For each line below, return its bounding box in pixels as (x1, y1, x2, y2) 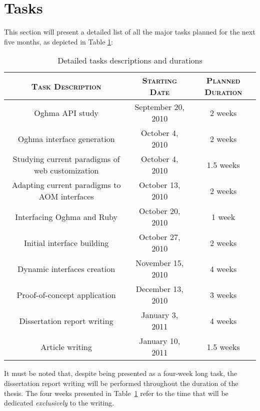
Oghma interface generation (17, 132, 115, 144)
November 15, (135, 257, 184, 269)
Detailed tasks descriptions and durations (57, 54, 202, 66)
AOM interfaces (38, 190, 94, 202)
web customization (33, 164, 99, 176)
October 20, (139, 205, 180, 217)
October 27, (139, 231, 180, 243)
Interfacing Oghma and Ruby (15, 210, 117, 222)
